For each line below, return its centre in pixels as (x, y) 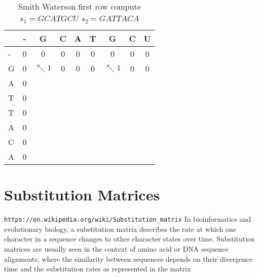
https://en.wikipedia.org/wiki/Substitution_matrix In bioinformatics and (128, 219)
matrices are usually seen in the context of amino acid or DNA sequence (116, 248)
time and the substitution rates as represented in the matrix (98, 269)
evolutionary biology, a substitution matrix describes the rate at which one (120, 229)
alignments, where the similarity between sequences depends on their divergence (128, 258)
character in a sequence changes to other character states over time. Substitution (129, 239)
